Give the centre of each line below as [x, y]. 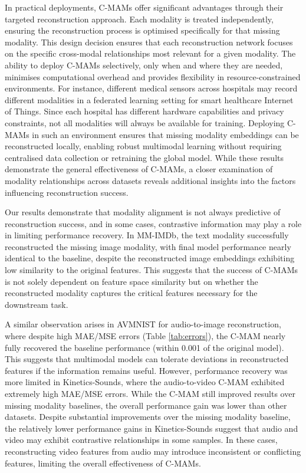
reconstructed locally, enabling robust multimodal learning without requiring [143, 146]
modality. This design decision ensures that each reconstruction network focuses [149, 42]
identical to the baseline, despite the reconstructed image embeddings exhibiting [150, 258]
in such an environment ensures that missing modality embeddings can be [165, 134]
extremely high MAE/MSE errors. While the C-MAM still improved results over [150, 393]
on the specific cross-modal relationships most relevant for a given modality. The [150, 53]
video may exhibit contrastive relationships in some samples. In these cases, [141, 440]
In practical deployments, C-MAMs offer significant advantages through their [144, 7]
